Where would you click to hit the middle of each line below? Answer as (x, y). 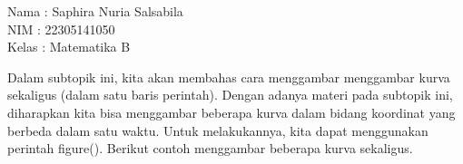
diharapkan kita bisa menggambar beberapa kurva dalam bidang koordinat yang (231, 112)
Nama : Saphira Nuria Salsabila (95, 11)
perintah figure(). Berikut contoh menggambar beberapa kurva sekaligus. (210, 148)
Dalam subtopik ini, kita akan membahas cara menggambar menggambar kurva (229, 77)
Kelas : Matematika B (69, 47)
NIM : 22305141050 (61, 29)
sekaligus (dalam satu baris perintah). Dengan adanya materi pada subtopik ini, (230, 95)
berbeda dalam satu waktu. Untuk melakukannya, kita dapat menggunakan (218, 130)
